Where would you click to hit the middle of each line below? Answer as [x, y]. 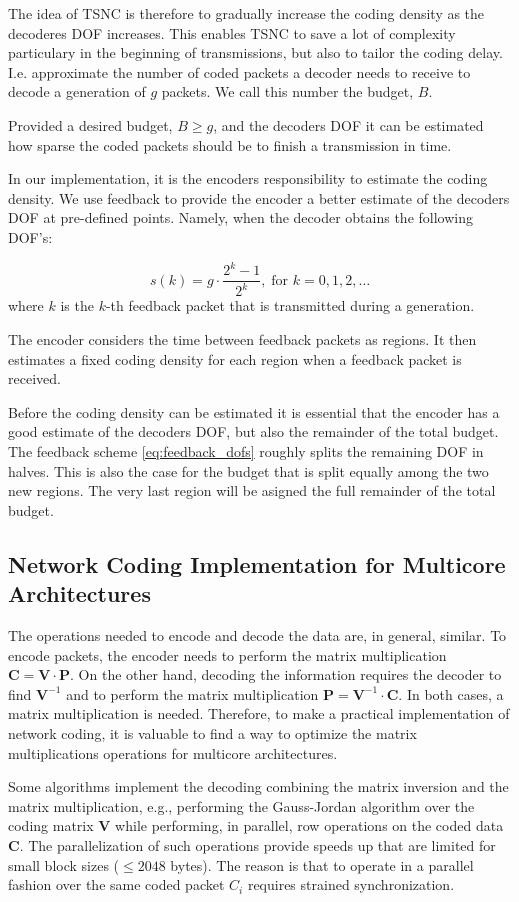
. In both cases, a [451, 693]
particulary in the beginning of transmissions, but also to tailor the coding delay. [255, 52]
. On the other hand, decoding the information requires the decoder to [286, 674]
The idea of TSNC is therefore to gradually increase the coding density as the [246, 13]
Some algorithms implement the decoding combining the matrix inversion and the [258, 786]
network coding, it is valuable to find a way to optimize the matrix [212, 732]
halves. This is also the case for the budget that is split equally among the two [248, 470]
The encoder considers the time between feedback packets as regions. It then [242, 339]
